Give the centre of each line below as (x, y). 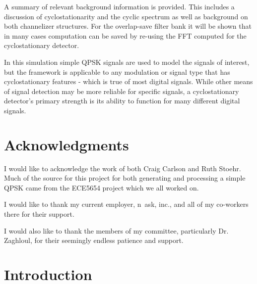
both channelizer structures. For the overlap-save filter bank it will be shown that (128, 26)
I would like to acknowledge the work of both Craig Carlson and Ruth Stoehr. (123, 168)
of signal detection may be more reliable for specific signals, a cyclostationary (122, 91)
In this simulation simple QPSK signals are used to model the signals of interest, (127, 62)
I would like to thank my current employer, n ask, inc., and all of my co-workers (126, 204)
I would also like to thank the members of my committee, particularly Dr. (116, 230)
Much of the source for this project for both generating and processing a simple (125, 178)
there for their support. (39, 214)
